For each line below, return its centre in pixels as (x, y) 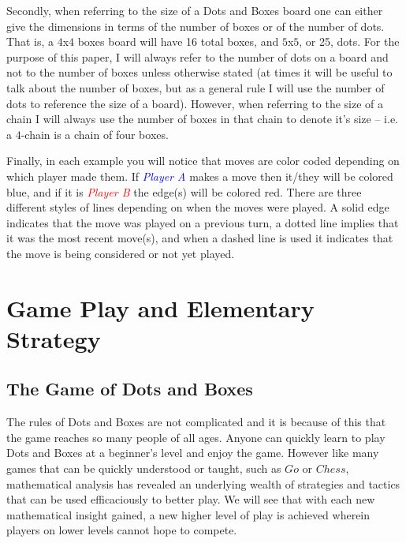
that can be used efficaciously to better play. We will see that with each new (191, 499)
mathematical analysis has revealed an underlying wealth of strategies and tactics (203, 483)
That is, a (30, 41)
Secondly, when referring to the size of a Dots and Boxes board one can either (195, 10)
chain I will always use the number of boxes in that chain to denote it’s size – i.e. (202, 119)
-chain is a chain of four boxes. (95, 134)
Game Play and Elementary (160, 307)
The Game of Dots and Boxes (130, 389)
